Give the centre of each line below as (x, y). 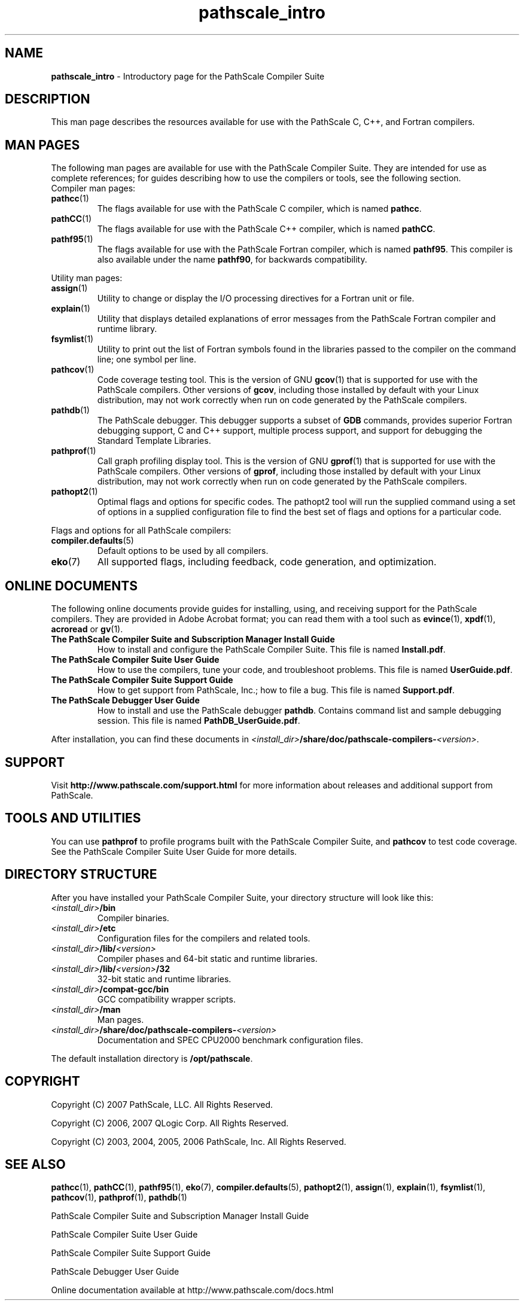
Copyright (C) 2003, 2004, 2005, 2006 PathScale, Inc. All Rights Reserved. (199, 1141)
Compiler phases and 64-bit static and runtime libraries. (207, 958)
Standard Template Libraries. (154, 441)
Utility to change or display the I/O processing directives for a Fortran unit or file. (256, 298)
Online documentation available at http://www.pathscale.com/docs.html (192, 1290)
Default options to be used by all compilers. (183, 551)
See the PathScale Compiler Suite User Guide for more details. (174, 851)
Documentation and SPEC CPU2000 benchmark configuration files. (230, 1040)
